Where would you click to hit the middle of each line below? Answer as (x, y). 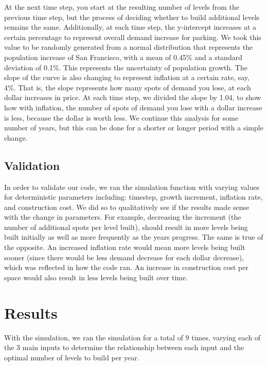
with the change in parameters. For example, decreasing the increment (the (123, 217)
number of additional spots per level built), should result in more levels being (126, 227)
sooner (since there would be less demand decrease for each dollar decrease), (124, 257)
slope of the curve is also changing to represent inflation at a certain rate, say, (127, 77)
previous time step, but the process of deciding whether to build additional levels (132, 17)
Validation (32, 165)
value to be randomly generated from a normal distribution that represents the (129, 47)
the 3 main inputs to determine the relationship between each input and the (124, 347)
